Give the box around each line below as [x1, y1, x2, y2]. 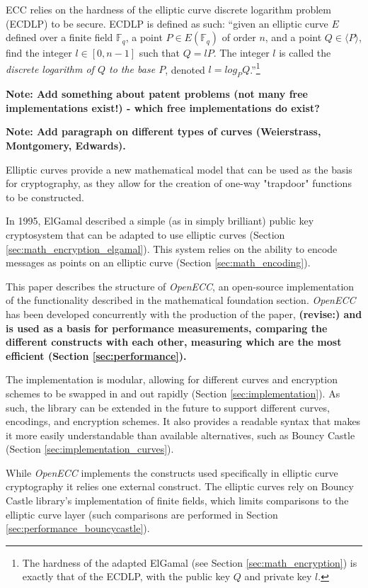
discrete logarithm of [6, 62, 94, 77]
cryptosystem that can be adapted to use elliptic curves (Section [6, 227, 285, 242]
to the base [108, 62, 156, 77]
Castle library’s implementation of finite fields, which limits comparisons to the [6, 493, 349, 508]
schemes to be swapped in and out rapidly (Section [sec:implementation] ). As [6, 385, 340, 400]
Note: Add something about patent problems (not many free [6, 86, 308, 101]
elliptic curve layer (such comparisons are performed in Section [6, 507, 278, 521]
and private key [244, 569, 312, 584]
